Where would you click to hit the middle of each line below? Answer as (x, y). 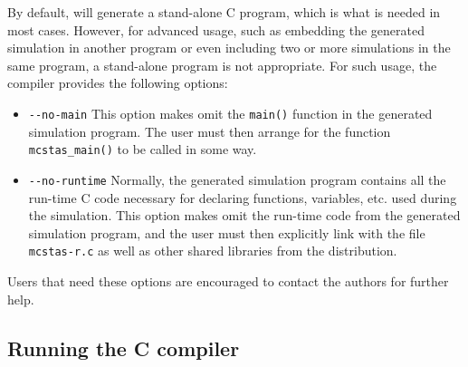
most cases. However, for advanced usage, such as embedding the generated (216, 29)
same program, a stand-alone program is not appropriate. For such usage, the (222, 65)
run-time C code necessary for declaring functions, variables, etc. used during (243, 197)
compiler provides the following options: (118, 83)
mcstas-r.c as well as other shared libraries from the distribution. (213, 251)
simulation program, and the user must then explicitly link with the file (227, 232)
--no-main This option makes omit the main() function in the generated (230, 113)
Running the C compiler (124, 348)
